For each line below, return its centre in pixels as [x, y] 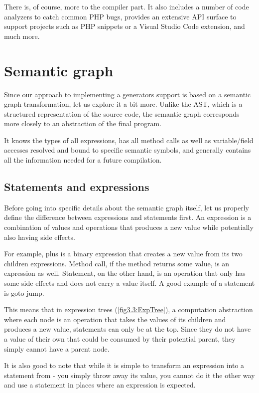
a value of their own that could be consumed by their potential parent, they [120, 338]
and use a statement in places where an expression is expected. [100, 385]
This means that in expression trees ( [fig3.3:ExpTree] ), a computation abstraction [129, 309]
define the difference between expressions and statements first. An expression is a [128, 217]
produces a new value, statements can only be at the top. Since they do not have [128, 329]
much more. [22, 36]
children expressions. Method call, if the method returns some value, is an [117, 263]
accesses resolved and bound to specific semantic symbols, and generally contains [128, 150]
